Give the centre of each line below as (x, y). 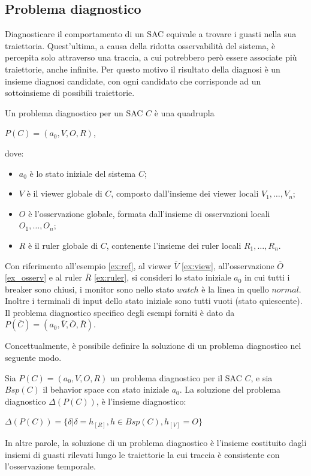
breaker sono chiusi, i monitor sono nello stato (90, 289)
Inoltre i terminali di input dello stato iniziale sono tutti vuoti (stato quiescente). (154, 301)
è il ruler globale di (63, 245)
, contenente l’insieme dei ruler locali (174, 245)
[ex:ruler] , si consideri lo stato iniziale (162, 277)
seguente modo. (33, 358)
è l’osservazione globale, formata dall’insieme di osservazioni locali (149, 213)
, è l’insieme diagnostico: (141, 401)
